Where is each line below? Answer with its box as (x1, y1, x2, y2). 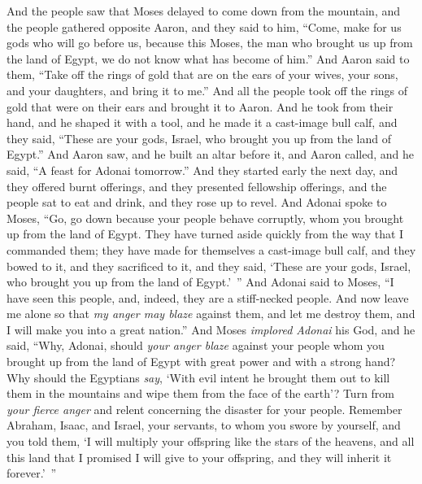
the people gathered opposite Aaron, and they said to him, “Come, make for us (7, 18, 402, 35)
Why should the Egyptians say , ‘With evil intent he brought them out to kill (7, 368, 390, 386)
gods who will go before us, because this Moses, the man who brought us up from (7, 34, 413, 51)
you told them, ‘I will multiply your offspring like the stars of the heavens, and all (7, 433, 415, 450)
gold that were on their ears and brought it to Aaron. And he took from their (7, 98, 394, 115)
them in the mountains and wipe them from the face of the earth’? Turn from (7, 385, 395, 402)
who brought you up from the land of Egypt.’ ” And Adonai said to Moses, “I (7, 273, 394, 290)
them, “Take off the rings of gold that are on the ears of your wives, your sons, (7, 66, 398, 83)
